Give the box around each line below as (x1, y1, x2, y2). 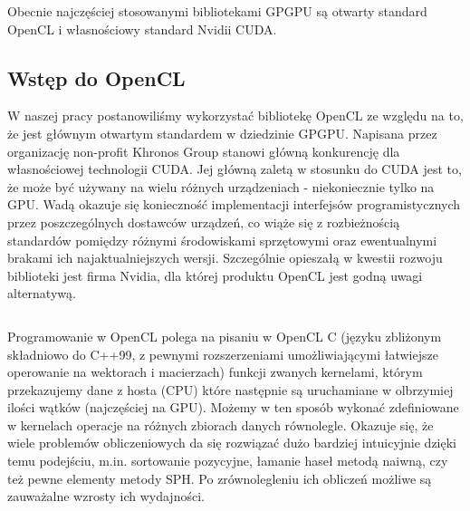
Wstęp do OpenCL (7, 63, 186, 92)
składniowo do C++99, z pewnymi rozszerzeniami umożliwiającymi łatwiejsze (7, 344, 438, 363)
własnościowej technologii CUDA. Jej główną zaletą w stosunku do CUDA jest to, (7, 159, 462, 178)
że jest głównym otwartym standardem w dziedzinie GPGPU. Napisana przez (7, 123, 437, 142)
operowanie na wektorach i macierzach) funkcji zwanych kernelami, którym (7, 362, 423, 381)
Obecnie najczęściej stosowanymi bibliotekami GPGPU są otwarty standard (7, 2, 427, 20)
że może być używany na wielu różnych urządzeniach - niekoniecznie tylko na (7, 177, 435, 196)
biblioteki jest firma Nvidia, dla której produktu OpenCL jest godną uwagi (7, 265, 423, 284)
